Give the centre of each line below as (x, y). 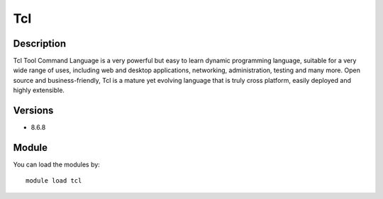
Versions (33, 111)
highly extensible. (39, 90)
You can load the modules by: (57, 165)
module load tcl (54, 181)
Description (40, 44)
